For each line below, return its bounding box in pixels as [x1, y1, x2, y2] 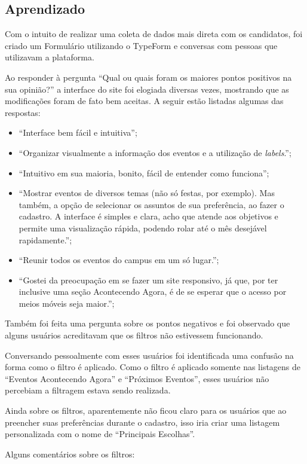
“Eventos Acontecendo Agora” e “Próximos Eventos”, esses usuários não [5, 372, 269, 384]
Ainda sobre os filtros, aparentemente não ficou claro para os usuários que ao [5, 404, 287, 417]
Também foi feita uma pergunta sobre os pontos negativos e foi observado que [5, 317, 290, 329]
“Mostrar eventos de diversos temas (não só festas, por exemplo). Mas [19, 187, 275, 199]
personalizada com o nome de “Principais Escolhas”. [5, 428, 195, 440]
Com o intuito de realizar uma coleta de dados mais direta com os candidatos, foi [5, 28, 303, 40]
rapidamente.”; [19, 233, 72, 246]
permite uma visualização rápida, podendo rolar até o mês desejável [19, 221, 267, 234]
